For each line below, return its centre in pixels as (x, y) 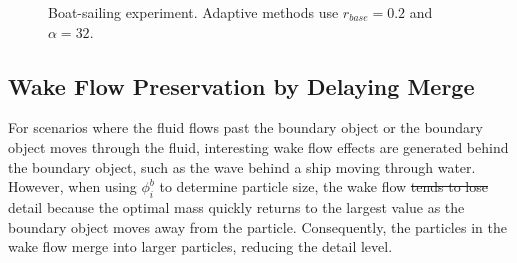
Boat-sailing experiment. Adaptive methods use (193, 12)
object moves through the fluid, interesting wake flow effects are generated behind (258, 146)
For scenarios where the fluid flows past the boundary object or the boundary (245, 127)
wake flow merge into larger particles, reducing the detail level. (200, 246)
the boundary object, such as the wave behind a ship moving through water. (242, 166)
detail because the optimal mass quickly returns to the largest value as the (236, 206)
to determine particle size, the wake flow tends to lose (323, 186)
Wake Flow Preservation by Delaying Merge (241, 85)
